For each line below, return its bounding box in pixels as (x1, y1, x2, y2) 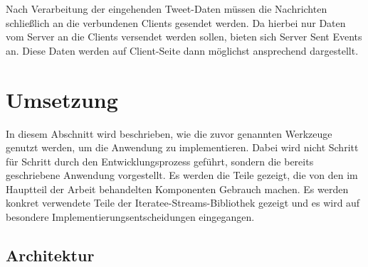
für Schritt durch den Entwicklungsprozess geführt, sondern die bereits (6, 153, 314, 168)
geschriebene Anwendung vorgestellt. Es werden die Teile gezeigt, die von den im (6, 168, 358, 182)
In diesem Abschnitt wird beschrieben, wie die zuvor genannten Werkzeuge (6, 126, 332, 141)
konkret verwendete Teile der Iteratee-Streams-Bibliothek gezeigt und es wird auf (6, 195, 360, 210)
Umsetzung (6, 85, 118, 114)
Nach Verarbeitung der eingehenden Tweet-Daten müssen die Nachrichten (6, 1, 327, 16)
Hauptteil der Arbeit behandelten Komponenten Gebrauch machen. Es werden (6, 181, 349, 196)
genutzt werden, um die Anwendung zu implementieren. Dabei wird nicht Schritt (6, 140, 359, 155)
